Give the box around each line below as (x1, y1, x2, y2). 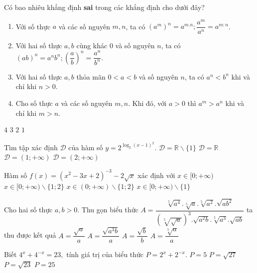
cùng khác (76, 40, 108, 50)
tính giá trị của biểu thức (66, 249, 144, 260)
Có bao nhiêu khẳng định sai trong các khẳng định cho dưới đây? (4, 2, 205, 12)
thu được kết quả (4, 230, 56, 240)
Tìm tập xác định (4, 142, 58, 152)
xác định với (137, 170, 175, 180)
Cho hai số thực (4, 204, 53, 215)
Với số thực (15, 21, 51, 31)
